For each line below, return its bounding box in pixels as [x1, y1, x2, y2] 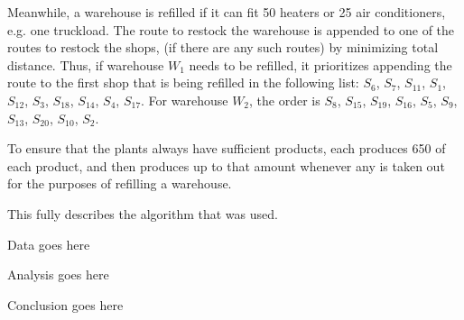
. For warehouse [141, 90, 228, 109]
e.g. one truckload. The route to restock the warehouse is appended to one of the [7, 20, 455, 39]
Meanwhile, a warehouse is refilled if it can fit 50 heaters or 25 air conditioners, [7, 3, 446, 21]
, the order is [249, 90, 320, 109]
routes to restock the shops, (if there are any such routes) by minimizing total [7, 38, 439, 57]
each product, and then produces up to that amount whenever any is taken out [7, 156, 445, 175]
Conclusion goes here [7, 295, 124, 314]
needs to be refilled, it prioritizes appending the [189, 55, 452, 74]
